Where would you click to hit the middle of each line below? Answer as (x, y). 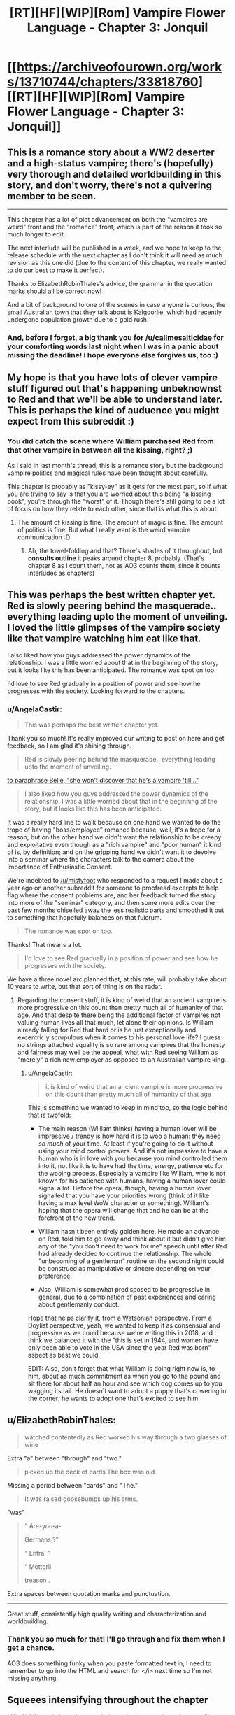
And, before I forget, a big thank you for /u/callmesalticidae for (115, 337)
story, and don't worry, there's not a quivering (109, 185)
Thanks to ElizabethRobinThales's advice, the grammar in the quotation (110, 284)
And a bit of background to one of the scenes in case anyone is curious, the (116, 305)
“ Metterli (38, 1566)
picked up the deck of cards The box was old (90, 1472)
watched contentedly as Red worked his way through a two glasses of (126, 1437)
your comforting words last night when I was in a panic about (113, 346)
